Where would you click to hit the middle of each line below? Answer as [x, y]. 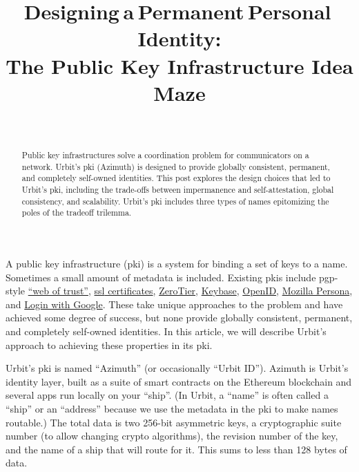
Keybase [219, 291]
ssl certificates [124, 291]
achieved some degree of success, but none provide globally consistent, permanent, [179, 318]
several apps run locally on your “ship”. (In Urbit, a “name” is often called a [167, 395]
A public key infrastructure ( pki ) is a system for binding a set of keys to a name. [177, 264]
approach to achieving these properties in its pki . [109, 344]
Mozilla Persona [316, 291]
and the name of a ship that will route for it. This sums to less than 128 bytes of [176, 449]
